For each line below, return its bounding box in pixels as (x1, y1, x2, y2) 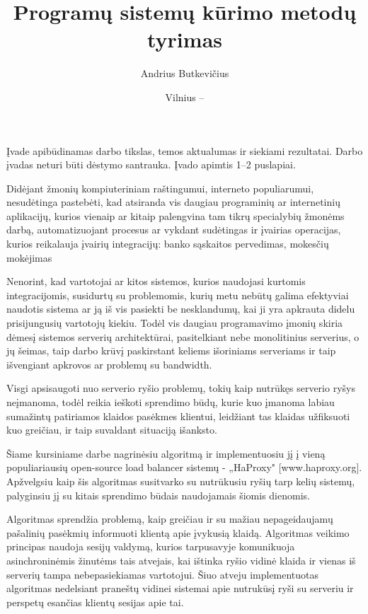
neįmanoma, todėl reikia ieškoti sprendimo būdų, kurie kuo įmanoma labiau (6, 395, 335, 409)
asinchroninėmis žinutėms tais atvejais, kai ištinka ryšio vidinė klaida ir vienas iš (6, 552, 356, 567)
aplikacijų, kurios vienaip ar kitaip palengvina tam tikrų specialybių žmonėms (6, 208, 345, 223)
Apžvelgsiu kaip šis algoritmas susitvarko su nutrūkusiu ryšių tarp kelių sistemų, (6, 473, 355, 488)
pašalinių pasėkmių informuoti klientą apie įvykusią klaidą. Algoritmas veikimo (6, 525, 350, 540)
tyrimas (146, 25, 222, 54)
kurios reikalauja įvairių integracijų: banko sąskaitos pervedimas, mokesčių (6, 236, 329, 251)
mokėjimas (6, 250, 52, 265)
